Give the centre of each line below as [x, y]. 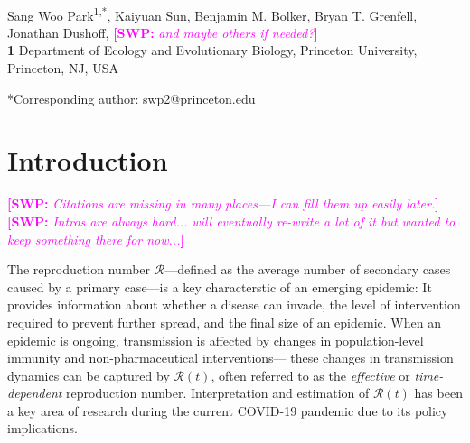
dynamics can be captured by [89, 375]
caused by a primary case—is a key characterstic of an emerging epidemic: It [220, 286]
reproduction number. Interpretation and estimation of [218, 393]
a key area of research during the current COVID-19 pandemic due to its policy [228, 410]
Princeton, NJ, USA [63, 68]
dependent [35, 393]
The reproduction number [79, 269]
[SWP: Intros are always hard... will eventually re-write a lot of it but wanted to [231, 221]
